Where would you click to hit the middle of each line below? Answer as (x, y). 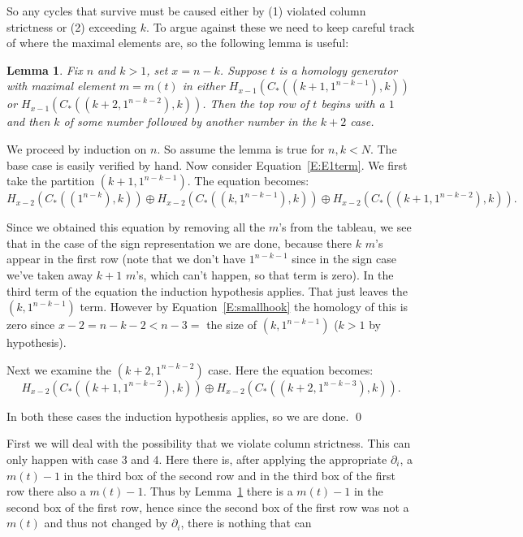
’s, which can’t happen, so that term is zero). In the (265, 274)
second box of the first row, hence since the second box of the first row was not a (208, 507)
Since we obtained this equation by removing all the (136, 227)
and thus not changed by (106, 523)
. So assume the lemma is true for (241, 148)
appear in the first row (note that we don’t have (126, 259)
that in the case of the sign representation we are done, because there (179, 243)
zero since (31, 325)
